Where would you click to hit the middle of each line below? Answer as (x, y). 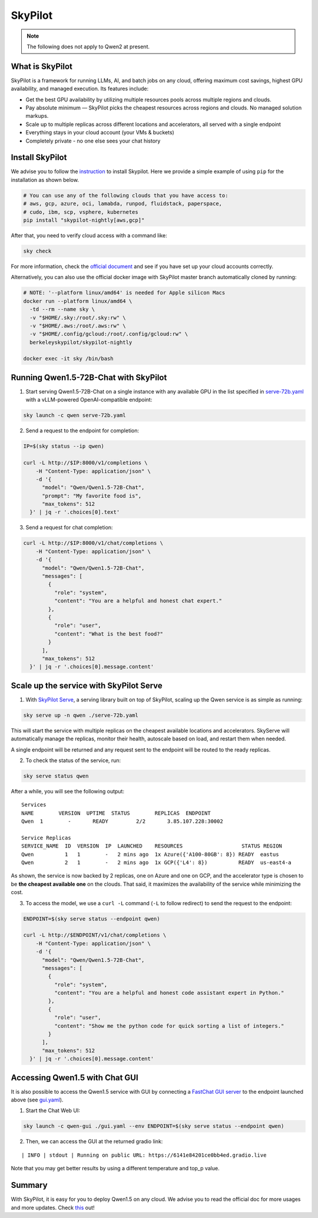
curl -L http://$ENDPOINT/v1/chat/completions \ (95, 935)
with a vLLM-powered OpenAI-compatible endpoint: (89, 400)
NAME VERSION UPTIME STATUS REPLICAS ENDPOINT (116, 813)
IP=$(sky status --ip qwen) (64, 446)
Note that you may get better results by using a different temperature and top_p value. (115, 1169)
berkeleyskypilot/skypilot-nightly (81, 342)
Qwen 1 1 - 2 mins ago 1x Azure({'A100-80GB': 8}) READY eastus (150, 854)
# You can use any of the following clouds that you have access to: (126, 195)
